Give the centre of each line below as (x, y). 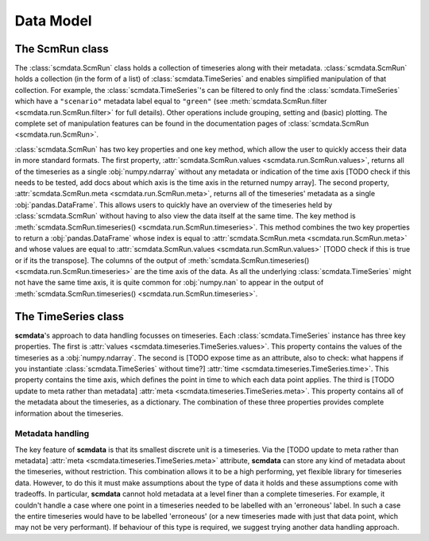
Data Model (53, 21)
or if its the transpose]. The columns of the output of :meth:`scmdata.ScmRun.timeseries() (162, 260)
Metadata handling (52, 434)
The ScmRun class (62, 49)
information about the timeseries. (69, 413)
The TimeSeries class (70, 317)
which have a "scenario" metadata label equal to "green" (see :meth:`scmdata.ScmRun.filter (171, 101)
